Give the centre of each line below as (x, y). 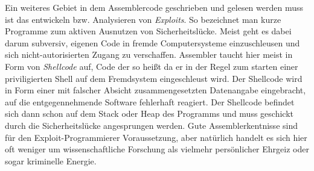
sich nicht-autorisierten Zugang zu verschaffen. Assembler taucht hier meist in (149, 54)
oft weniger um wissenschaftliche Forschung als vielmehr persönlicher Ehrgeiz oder (157, 149)
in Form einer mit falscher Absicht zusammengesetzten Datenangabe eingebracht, (155, 90)
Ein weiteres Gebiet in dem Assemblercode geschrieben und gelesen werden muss (154, 7)
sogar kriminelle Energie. (51, 160)
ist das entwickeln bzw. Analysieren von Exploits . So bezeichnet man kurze (143, 19)
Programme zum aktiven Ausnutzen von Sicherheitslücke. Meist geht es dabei (148, 31)
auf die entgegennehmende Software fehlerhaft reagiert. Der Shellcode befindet (150, 101)
